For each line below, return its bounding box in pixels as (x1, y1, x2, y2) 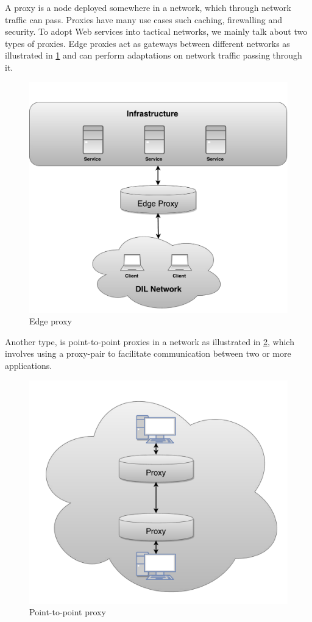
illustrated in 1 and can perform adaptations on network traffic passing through (5, 49, 302, 62)
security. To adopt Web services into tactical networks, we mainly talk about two (5, 25, 308, 38)
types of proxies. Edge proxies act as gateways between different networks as (5, 37, 290, 49)
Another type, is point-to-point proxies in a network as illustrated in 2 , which (5, 335, 294, 348)
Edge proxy (29, 315, 72, 327)
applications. (5, 359, 52, 371)
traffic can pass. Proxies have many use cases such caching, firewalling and (5, 13, 283, 26)
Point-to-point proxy (29, 606, 106, 618)
